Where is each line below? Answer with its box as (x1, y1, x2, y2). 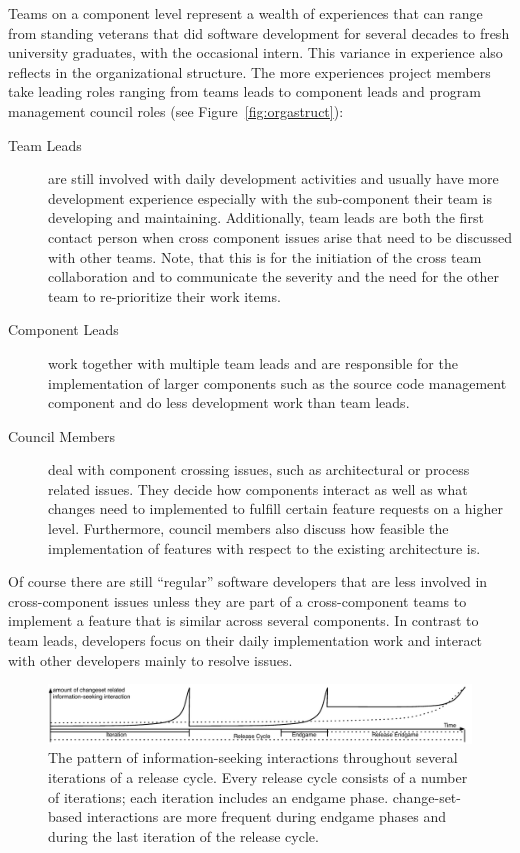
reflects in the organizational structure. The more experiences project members (8, 61, 491, 82)
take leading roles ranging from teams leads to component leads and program (8, 81, 481, 102)
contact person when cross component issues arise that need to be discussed (48, 226, 512, 247)
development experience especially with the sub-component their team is (48, 187, 492, 208)
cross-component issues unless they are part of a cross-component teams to (8, 590, 467, 611)
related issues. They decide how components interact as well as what (48, 478, 468, 499)
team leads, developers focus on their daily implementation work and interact (8, 630, 483, 651)
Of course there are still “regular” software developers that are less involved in (8, 571, 488, 592)
